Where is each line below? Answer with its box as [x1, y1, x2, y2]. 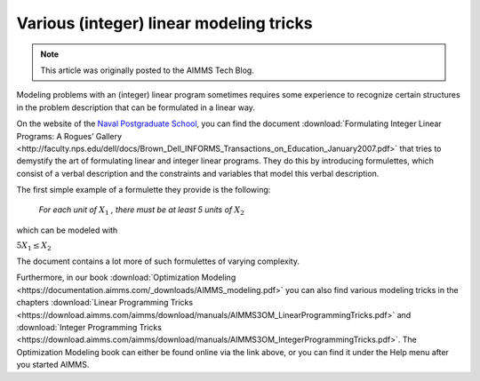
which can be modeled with [16, 225, 118, 235]
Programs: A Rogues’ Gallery [16, 131, 123, 141]
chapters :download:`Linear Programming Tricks [16, 298, 194, 308]
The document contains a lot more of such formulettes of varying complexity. [16, 256, 300, 266]
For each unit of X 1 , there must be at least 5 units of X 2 [38, 204, 244, 218]
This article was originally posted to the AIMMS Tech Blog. [40, 65, 255, 75]
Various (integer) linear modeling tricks [16, 13, 313, 33]
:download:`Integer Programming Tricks [16, 321, 162, 332]
